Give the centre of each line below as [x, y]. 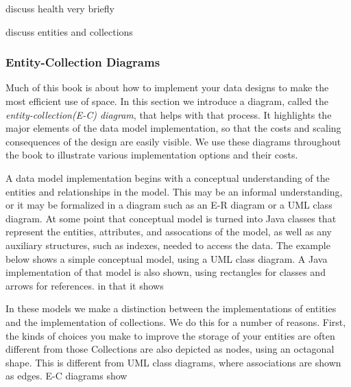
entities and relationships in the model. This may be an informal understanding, [174, 191]
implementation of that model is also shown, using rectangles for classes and [166, 272]
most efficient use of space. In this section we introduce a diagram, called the [167, 101]
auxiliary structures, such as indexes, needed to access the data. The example [168, 245]
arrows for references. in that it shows [85, 285]
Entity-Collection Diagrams [83, 62]
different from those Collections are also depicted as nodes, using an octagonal [170, 349]
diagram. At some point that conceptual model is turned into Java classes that [171, 218]
